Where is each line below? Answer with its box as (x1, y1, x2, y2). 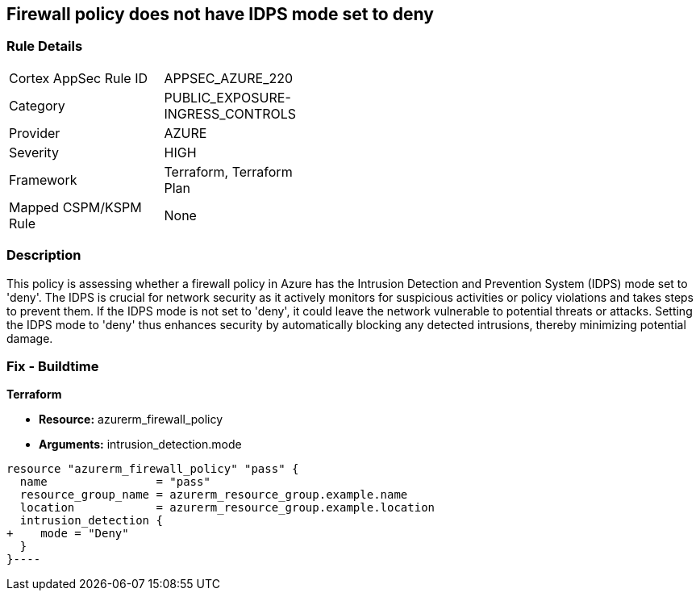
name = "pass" (19, 475, 210, 489)
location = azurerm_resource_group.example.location (19, 501, 435, 515)
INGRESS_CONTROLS (164, 105, 297, 122)
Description (6, 247, 81, 264)
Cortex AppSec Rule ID (9, 69, 148, 86)
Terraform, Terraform (164, 163, 293, 180)
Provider (9, 124, 60, 141)
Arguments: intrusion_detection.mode (39, 437, 242, 452)
